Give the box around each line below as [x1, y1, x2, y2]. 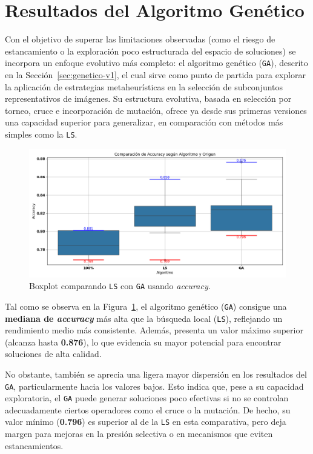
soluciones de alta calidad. [5, 347, 102, 360]
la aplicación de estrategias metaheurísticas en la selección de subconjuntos [5, 80, 283, 93]
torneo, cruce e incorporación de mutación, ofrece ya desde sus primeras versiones [5, 104, 307, 116]
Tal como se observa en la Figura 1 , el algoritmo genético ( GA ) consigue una [5, 299, 287, 312]
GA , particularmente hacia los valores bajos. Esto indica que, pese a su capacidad [5, 379, 304, 392]
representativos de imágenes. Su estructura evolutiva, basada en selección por [5, 92, 292, 105]
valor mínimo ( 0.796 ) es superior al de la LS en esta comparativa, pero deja [5, 415, 286, 428]
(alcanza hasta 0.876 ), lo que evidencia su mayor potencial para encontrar [5, 335, 282, 348]
